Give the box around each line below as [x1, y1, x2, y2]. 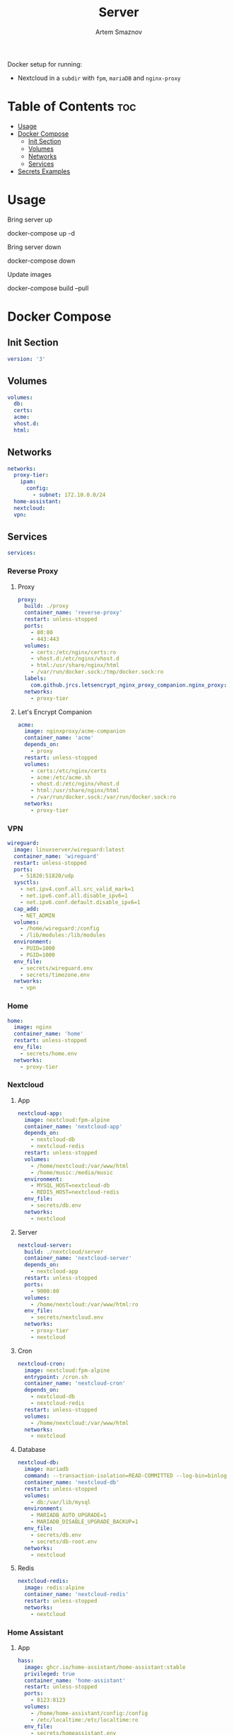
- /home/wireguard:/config [20, 925, 100, 932]
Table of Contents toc [7, 98, 136, 115]
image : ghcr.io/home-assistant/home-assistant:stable [24, 1664, 186, 1671]
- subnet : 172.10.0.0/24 [33, 491, 106, 499]
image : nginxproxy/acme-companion [24, 728, 126, 735]
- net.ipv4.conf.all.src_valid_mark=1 [20, 886, 134, 893]
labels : [24, 675, 47, 682]
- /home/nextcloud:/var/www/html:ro [30, 1300, 139, 1308]
